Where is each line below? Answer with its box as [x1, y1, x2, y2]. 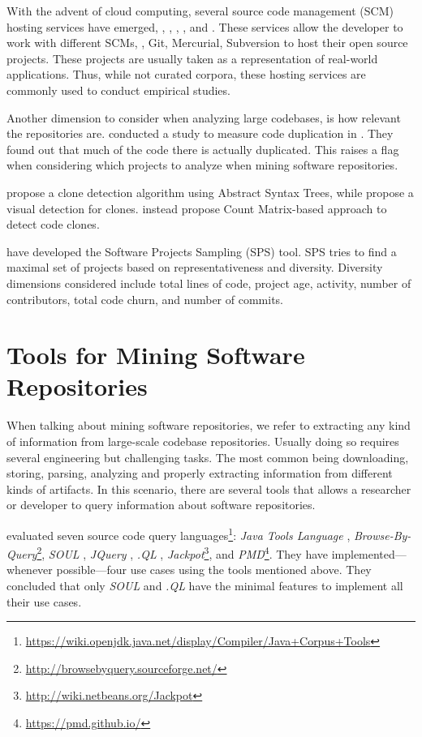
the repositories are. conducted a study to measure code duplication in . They [6, 125, 394, 142]
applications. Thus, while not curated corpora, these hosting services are [6, 66, 366, 83]
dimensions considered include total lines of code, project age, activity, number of [6, 274, 411, 291]
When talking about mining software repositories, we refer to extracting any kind [6, 417, 411, 434]
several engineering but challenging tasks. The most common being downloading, [6, 448, 409, 465]
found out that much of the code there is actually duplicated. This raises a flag [6, 140, 399, 157]
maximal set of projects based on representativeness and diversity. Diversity [6, 259, 383, 276]
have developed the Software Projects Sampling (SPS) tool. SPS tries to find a [6, 242, 397, 259]
